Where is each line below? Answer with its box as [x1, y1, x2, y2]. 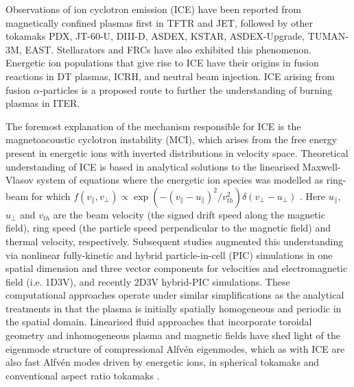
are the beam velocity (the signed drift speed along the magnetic [53, 207, 325, 221]
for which [31, 188, 71, 203]
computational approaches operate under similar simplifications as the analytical [5, 288, 344, 302]
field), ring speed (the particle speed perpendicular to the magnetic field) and [5, 221, 331, 235]
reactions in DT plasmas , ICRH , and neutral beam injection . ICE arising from [5, 68, 335, 83]
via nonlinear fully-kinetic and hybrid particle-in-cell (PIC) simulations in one [5, 247, 333, 262]
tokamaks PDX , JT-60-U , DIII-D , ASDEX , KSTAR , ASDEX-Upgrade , [5, 29, 305, 43]
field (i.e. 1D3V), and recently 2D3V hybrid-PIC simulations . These [5, 274, 290, 288]
